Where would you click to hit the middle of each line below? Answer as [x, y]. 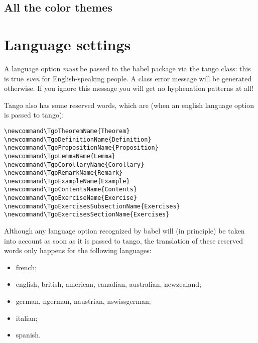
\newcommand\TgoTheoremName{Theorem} [67, 131]
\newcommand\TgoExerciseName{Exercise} [71, 198]
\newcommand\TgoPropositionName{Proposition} [81, 148]
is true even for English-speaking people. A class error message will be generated [128, 78]
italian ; [27, 318]
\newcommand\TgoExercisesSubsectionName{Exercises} [92, 206]
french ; [26, 267]
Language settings [68, 44]
